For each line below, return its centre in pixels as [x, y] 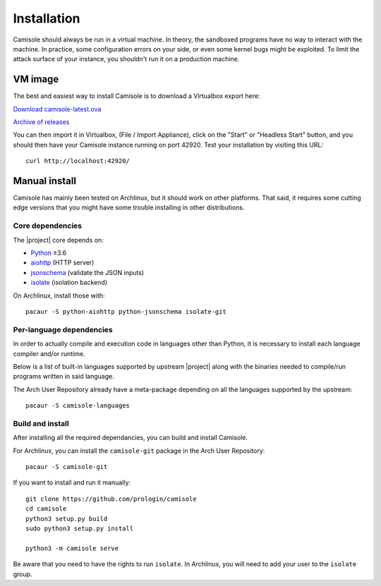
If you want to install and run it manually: [72, 482]
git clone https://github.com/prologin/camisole [111, 499]
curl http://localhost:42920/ [78, 161]
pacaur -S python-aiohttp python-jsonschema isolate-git [126, 311]
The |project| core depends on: [58, 240]
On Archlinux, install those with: [59, 295]
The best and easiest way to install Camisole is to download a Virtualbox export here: [137, 96]
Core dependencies [48, 226]
